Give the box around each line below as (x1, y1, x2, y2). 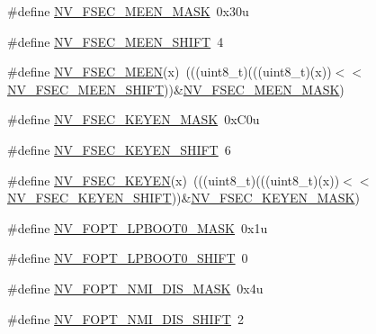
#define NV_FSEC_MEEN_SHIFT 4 (7, 32, 224, 50)
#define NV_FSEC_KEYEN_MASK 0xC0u (7, 110, 260, 129)
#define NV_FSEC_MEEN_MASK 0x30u (7, 2, 249, 20)
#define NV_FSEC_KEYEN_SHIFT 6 (7, 140, 231, 158)
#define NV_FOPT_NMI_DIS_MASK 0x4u (7, 278, 264, 297)
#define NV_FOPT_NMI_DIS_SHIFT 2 (7, 309, 244, 328)
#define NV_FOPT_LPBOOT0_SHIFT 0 (7, 248, 248, 267)
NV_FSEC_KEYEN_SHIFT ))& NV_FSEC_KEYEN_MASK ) (7, 188, 360, 207)
